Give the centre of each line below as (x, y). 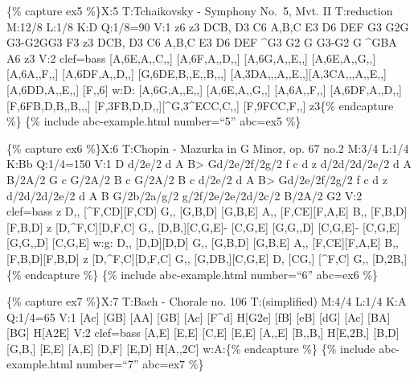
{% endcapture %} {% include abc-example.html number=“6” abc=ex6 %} (193, 274)
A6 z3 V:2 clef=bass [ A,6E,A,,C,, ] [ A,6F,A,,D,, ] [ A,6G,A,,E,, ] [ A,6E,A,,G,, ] (191, 58)
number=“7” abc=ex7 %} (140, 364)
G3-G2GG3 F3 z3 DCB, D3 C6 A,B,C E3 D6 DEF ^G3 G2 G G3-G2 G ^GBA (202, 42)
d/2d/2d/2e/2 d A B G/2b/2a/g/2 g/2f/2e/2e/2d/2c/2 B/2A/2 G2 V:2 (184, 195)
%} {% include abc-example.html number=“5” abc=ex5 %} (154, 121)
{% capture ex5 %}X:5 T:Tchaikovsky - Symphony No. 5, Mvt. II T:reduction (200, 10)
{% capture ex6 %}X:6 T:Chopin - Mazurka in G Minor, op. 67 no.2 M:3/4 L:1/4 (208, 148)
